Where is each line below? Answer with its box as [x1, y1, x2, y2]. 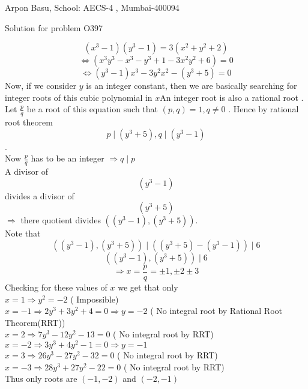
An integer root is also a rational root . [160, 91, 304, 103]
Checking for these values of [5, 281, 107, 294]
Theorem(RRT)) [5, 316, 65, 328]
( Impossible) [70, 292, 119, 305]
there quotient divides [20, 214, 101, 226]
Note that [5, 227, 41, 240]
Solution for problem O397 [5, 21, 103, 34]
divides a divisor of [5, 189, 74, 202]
